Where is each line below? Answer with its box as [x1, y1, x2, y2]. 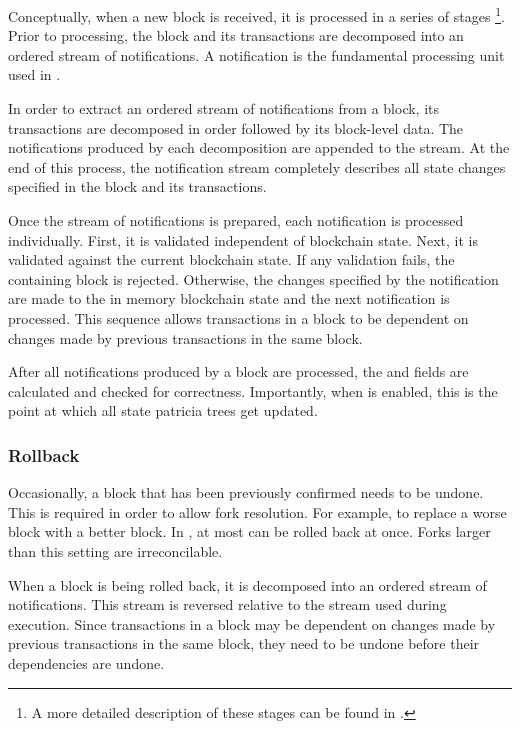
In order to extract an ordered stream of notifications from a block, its [8, 98, 440, 119]
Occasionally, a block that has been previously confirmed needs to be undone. [8, 482, 484, 503]
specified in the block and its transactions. [8, 176, 267, 197]
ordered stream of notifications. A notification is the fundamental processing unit [8, 44, 505, 65]
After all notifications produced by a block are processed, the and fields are [8, 361, 469, 382]
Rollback [8, 442, 80, 467]
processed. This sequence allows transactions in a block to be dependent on [8, 307, 469, 328]
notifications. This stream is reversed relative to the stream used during [8, 594, 447, 615]
